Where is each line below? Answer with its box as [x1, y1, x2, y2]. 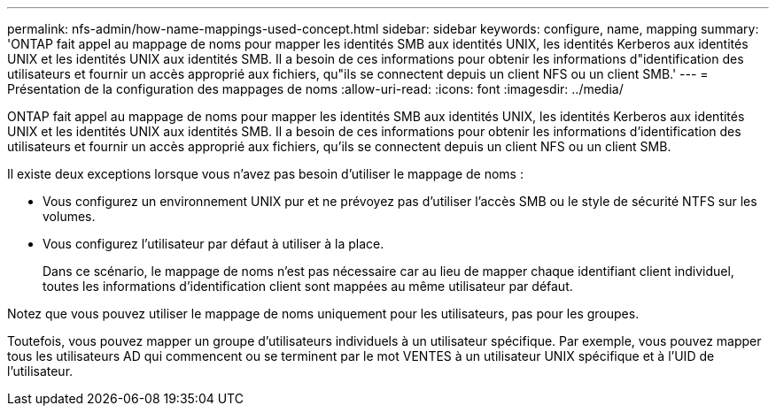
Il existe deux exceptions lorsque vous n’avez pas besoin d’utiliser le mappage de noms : [7, 166, 524, 181]
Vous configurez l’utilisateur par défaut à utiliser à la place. [43, 236, 384, 251]
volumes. [43, 209, 96, 224]
